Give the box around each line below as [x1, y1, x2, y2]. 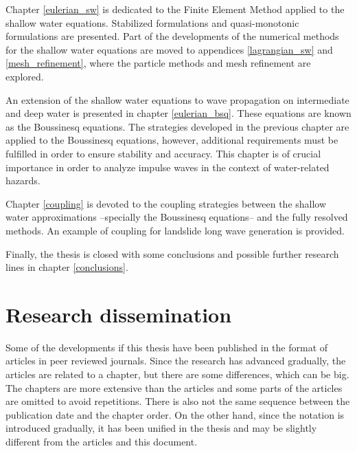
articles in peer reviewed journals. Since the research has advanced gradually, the [5, 353, 346, 368]
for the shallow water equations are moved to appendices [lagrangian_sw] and [5, 42, 333, 56]
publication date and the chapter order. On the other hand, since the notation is [5, 407, 345, 421]
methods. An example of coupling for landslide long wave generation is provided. [5, 223, 345, 237]
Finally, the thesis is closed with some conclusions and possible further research [5, 246, 339, 261]
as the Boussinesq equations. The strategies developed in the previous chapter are [5, 119, 349, 133]
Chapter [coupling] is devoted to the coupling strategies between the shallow [5, 196, 327, 210]
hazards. [5, 173, 41, 188]
